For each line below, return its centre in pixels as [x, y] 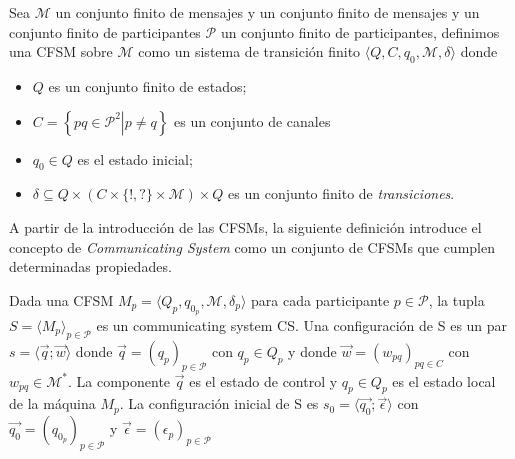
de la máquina [52, 403]
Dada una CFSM [61, 299]
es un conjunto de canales [252, 120]
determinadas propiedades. [90, 266]
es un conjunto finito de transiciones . [341, 193]
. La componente [119, 380]
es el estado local [444, 380]
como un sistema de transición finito [249, 51]
